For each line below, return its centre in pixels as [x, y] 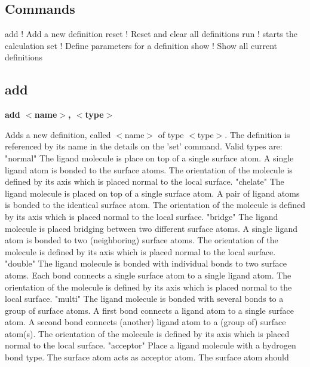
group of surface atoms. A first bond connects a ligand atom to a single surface [149, 310]
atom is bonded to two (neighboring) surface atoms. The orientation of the [142, 240]
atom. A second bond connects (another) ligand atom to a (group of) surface [145, 322]
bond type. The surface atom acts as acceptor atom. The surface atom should [147, 357]
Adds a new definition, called [58, 134]
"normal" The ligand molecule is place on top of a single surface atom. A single [149, 157]
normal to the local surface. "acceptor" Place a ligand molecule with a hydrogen [151, 345]
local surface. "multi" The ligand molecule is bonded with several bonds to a [144, 299]
